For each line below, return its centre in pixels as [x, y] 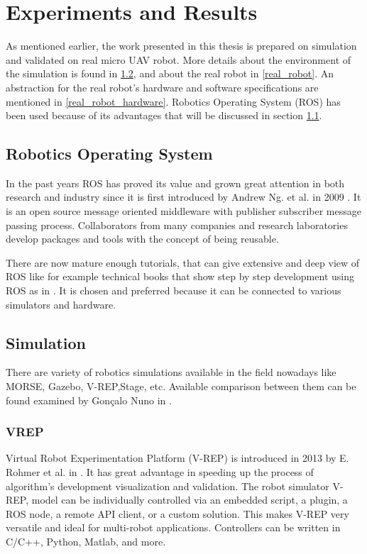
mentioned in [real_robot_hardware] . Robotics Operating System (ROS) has [173, 101]
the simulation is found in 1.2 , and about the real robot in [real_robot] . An [170, 73]
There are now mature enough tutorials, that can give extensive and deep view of [183, 262]
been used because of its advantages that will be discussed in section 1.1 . [164, 115]
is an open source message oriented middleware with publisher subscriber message [183, 211]
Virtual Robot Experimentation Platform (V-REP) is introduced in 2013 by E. [177, 458]
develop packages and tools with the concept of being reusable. [142, 239]
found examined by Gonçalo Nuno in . [89, 400]
